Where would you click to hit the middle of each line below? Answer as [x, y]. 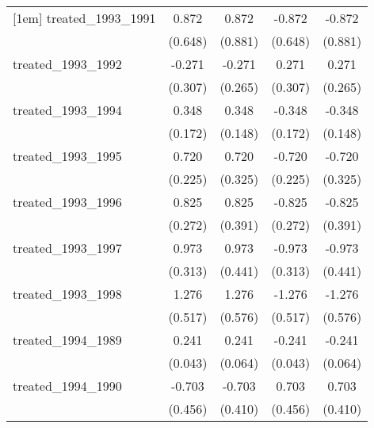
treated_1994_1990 [67, 386]
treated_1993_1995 [67, 156]
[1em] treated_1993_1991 [84, 18]
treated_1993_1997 [67, 248]
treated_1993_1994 [67, 110]
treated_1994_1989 [67, 340]
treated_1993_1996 [67, 202]
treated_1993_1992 [67, 64]
